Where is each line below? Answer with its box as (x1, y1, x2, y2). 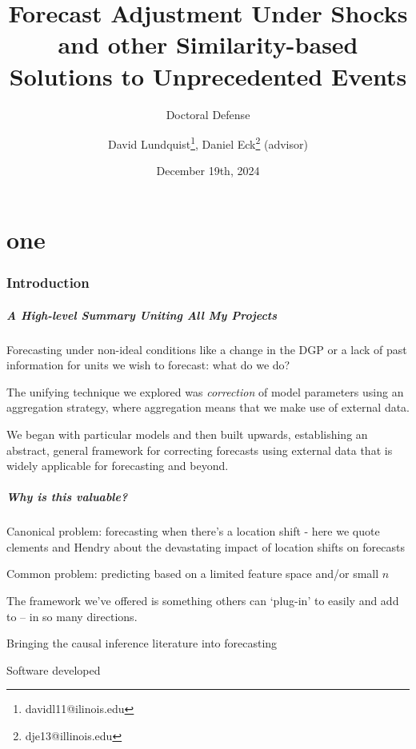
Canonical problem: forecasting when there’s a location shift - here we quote (6, 523, 380, 540)
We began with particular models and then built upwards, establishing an (6, 425, 368, 442)
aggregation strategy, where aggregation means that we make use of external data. (6, 399, 410, 416)
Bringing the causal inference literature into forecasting (6, 635, 278, 651)
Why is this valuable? (6, 488, 128, 505)
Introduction (6, 273, 90, 293)
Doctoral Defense (166, 106, 250, 122)
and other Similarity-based (58, 28, 358, 61)
